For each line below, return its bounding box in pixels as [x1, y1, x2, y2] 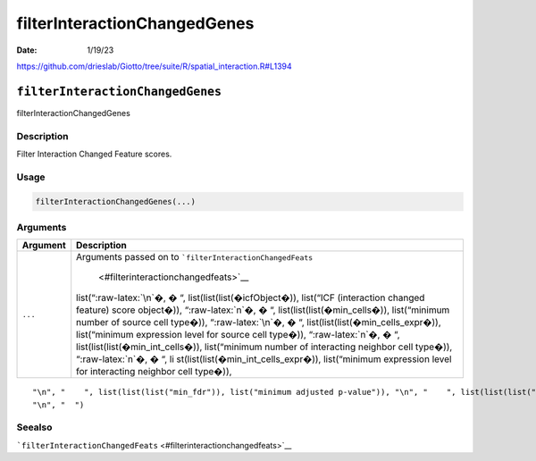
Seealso [16, 421, 53, 433]
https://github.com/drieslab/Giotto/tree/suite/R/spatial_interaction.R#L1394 [16, 61, 292, 71]
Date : [16, 45, 38, 55]
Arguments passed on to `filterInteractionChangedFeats [76, 251, 314, 264]
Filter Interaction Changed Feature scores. [16, 148, 172, 159]
